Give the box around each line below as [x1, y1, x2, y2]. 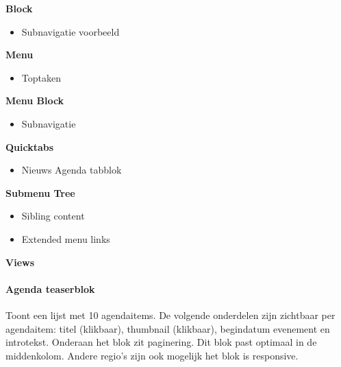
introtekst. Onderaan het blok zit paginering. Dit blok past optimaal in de [5, 335, 317, 349]
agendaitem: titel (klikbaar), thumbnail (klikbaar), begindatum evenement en [5, 321, 330, 335]
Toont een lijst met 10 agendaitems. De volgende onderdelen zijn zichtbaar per [5, 307, 336, 322]
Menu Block [5, 93, 64, 108]
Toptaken [21, 70, 61, 84]
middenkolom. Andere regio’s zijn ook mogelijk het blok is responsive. [5, 348, 299, 362]
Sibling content [21, 209, 85, 223]
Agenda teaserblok [5, 281, 95, 296]
